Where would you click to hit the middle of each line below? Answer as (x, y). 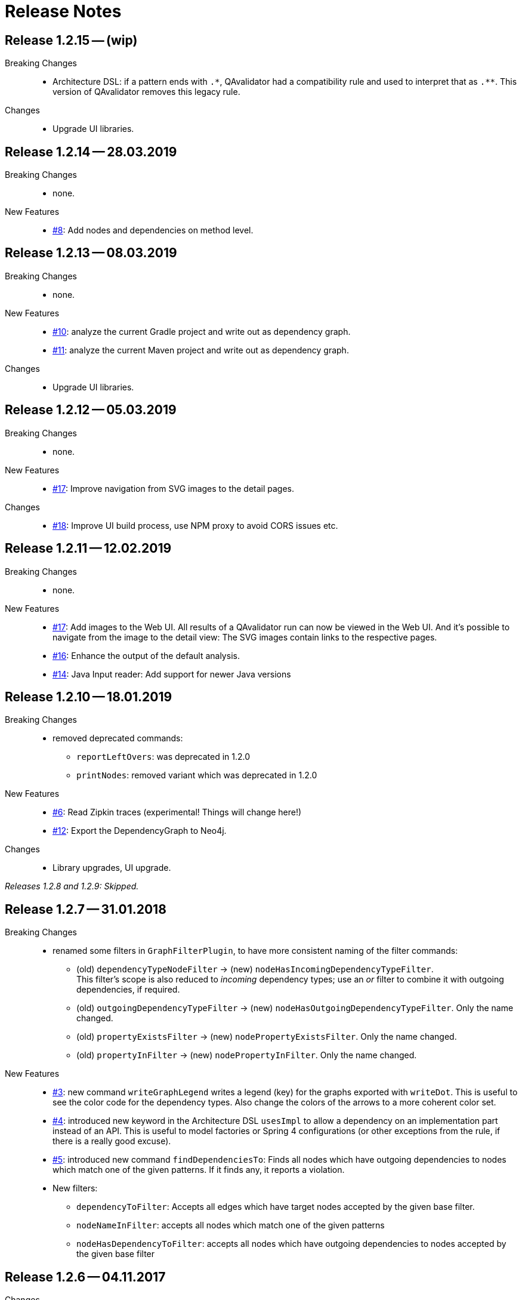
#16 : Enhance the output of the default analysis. (146, 655)
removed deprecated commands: (118, 738)
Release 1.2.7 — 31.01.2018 (86, 909)
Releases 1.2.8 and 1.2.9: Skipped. (72, 886)
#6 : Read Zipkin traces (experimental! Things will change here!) (177, 812)
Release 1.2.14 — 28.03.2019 (91, 152)
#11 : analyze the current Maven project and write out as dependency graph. (201, 350)
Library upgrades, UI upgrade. (112, 868)
